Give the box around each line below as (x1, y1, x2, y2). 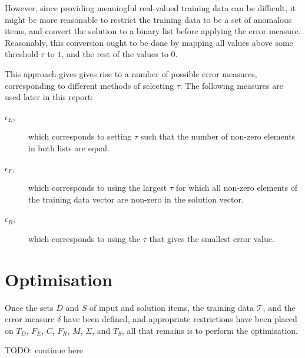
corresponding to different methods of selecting (5, 79, 174, 91)
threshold (5, 48, 38, 60)
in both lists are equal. (28, 141, 110, 154)
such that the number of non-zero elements (140, 130, 296, 142)
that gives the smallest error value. (149, 232, 274, 244)
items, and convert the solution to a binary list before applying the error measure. (5, 25, 301, 37)
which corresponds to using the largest (28, 181, 167, 194)
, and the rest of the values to (61, 48, 168, 60)
